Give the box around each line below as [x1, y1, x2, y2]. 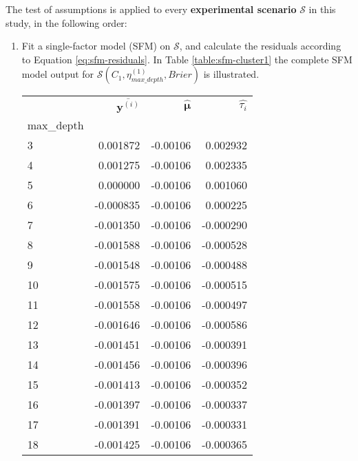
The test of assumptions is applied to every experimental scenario [6, 2, 297, 16]
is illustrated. [203, 67, 260, 81]
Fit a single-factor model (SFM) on [21, 39, 171, 53]
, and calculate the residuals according [179, 39, 341, 53]
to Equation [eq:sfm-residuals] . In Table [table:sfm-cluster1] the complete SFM [21, 52, 352, 66]
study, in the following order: [6, 15, 127, 30]
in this [308, 2, 336, 16]
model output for [21, 67, 94, 81]
